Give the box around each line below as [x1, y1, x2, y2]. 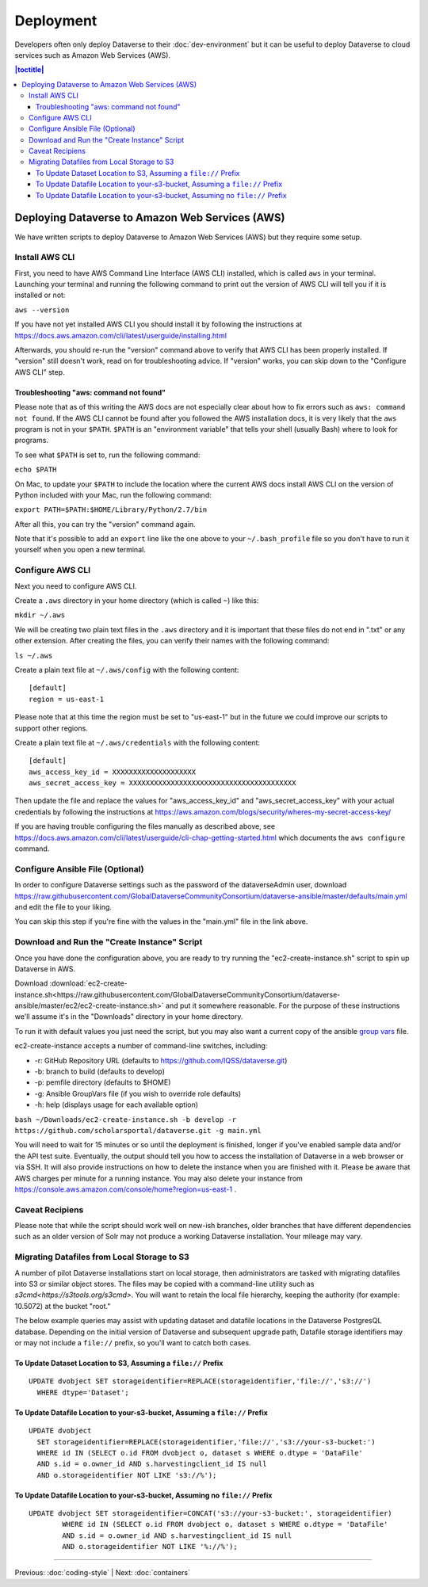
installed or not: [14, 290, 66, 300]
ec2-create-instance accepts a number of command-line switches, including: [14, 1041, 268, 1051]
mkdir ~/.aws [14, 611, 66, 620]
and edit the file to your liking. [14, 902, 113, 911]
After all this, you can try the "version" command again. [14, 519, 196, 528]
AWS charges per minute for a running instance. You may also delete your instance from [14, 1173, 303, 1183]
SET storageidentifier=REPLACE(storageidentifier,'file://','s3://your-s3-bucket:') [36, 1437, 376, 1446]
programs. [14, 436, 49, 445]
